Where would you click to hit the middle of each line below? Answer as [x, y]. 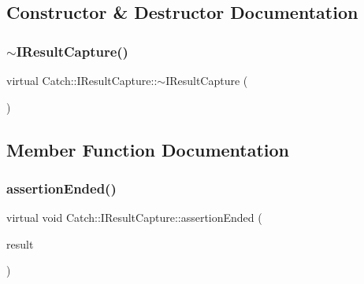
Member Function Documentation [148, 149]
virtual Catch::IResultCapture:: [82, 80]
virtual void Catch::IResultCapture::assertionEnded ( [134, 218]
